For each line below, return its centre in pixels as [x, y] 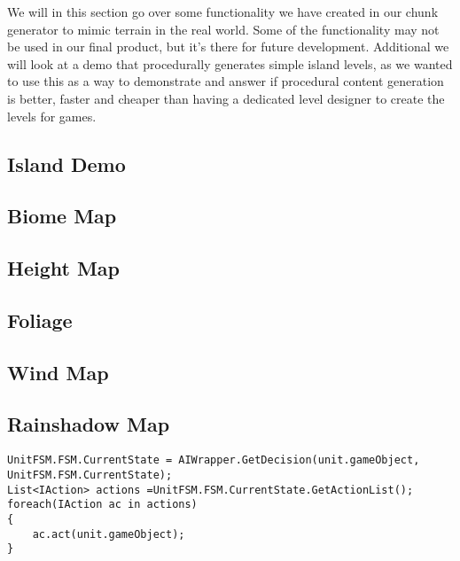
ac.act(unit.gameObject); [109, 534]
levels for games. [52, 116]
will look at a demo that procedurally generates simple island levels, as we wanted [230, 63]
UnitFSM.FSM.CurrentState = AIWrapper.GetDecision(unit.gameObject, [214, 460]
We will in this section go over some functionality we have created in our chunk [223, 12]
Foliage [40, 319]
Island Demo [66, 164]
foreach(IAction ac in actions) [102, 505]
